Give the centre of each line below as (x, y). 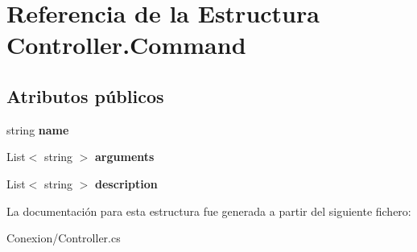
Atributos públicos (85, 95)
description (126, 183)
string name (38, 129)
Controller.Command (126, 45)
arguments (125, 157)
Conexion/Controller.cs (64, 238)
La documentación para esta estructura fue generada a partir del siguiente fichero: (209, 211)
